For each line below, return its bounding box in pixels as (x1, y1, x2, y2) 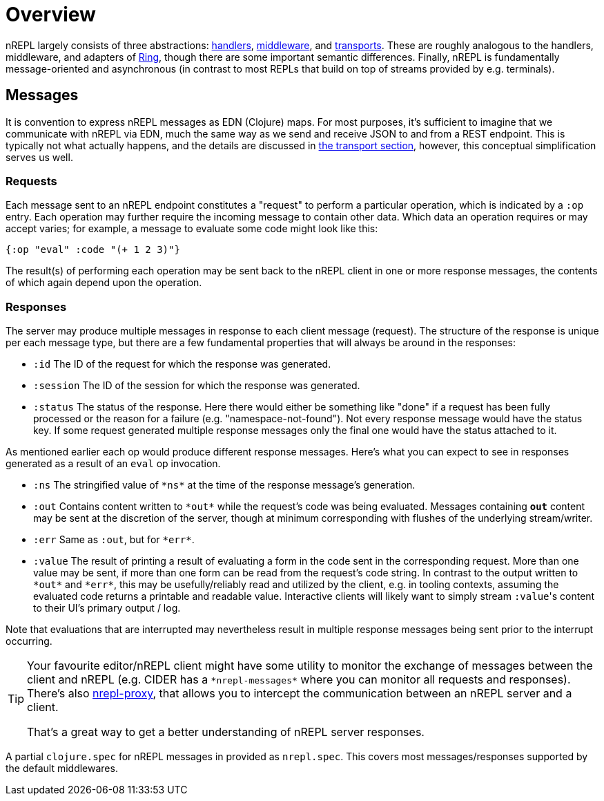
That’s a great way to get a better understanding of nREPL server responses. (27, 725, 425, 739)
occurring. (6, 635, 52, 648)
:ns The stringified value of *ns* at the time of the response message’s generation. (33, 479, 416, 491)
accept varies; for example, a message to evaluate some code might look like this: (6, 223, 378, 235)
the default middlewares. (6, 762, 118, 775)
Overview (6, 3, 96, 26)
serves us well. (6, 151, 73, 163)
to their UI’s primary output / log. (33, 602, 181, 614)
